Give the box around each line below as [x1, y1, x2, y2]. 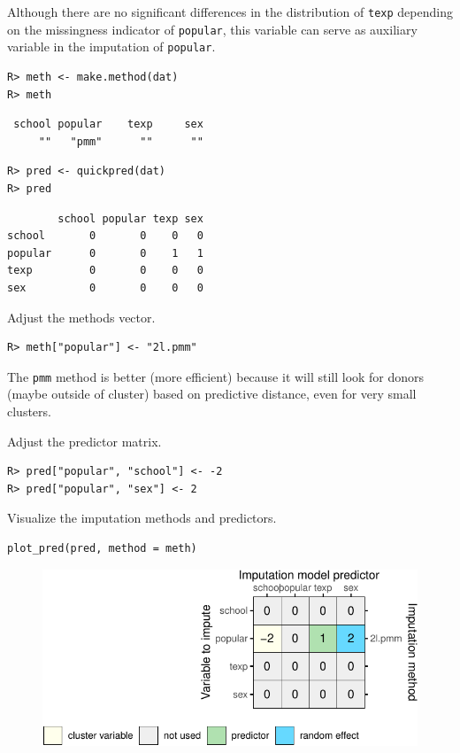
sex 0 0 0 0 [7, 281, 203, 294]
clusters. [7, 401, 51, 420]
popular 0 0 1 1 [7, 246, 203, 260]
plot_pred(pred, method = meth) [7, 541, 197, 555]
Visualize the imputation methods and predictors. [7, 508, 277, 527]
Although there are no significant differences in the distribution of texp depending [7, 3, 453, 20]
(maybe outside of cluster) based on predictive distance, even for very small [7, 384, 417, 403]
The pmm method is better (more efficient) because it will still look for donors [7, 367, 425, 385]
